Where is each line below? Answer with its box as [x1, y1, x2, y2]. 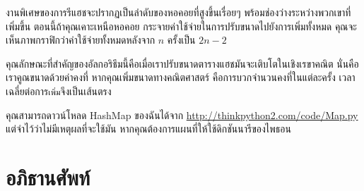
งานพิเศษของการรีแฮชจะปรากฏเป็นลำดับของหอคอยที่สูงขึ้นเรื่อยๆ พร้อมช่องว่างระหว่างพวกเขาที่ [6, 5, 351, 19]
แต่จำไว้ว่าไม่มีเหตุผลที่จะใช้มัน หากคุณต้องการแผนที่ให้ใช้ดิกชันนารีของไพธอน [6, 121, 291, 136]
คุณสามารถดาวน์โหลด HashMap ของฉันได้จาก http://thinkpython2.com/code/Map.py [6, 107, 358, 122]
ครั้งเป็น [167, 32, 196, 47]
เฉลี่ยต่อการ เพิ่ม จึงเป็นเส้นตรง [6, 83, 112, 98]
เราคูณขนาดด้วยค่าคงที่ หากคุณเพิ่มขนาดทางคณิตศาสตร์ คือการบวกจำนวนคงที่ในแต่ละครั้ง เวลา [6, 70, 356, 85]
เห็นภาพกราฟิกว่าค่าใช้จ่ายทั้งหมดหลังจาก [6, 32, 155, 47]
